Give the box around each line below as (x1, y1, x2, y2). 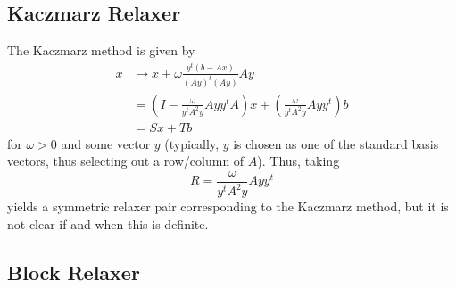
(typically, (164, 134, 220, 152)
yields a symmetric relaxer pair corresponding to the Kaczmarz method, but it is (7, 197, 449, 216)
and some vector (61, 134, 151, 152)
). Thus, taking (257, 152, 340, 170)
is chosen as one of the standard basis (233, 134, 439, 152)
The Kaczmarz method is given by (7, 41, 195, 60)
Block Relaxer (7, 258, 140, 285)
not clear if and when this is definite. (7, 214, 209, 233)
